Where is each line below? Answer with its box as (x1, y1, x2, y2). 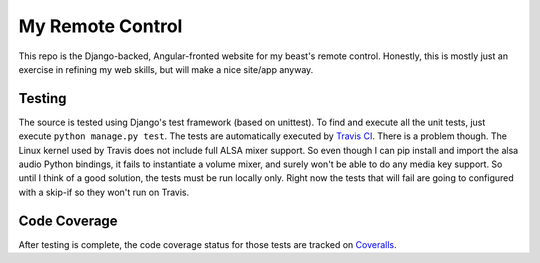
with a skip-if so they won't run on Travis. (18, 186, 190, 198)
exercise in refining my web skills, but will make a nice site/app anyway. (18, 63, 314, 75)
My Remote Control (18, 15, 183, 37)
